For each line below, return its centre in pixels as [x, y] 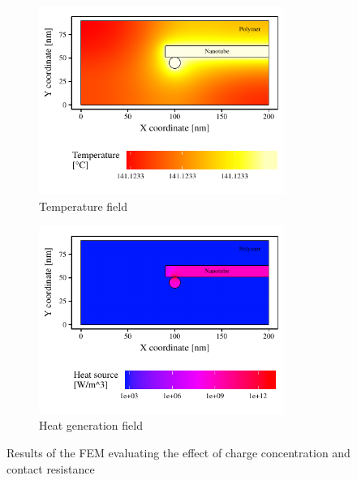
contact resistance [51, 468]
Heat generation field [91, 425]
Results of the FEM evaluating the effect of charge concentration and [178, 453]
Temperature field [83, 206]
